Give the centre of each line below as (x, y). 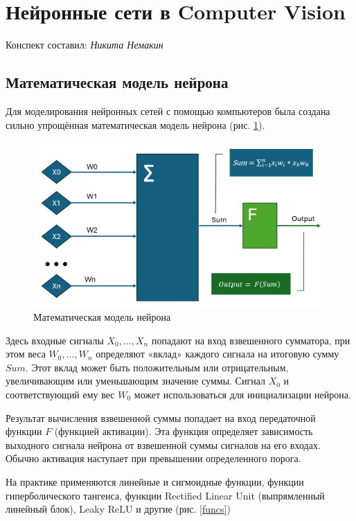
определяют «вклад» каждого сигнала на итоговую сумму (217, 354)
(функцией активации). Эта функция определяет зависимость (184, 431)
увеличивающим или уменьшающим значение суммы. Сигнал (135, 381)
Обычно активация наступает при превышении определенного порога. (153, 458)
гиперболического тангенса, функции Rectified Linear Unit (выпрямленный (165, 495)
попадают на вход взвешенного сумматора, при (251, 340)
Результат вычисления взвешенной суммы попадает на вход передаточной (161, 417)
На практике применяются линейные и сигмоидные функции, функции (155, 481)
